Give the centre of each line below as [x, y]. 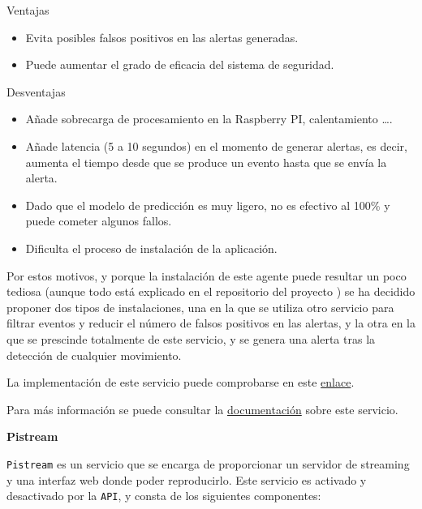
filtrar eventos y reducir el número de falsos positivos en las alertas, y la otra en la [211, 323]
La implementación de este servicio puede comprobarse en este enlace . [181, 382]
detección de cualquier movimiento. [94, 355]
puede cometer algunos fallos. [99, 221]
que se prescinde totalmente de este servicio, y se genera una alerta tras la [191, 338]
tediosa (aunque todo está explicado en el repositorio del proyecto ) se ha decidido [211, 291]
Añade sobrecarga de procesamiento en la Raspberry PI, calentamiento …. [209, 119]
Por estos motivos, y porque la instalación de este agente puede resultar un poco [207, 275]
